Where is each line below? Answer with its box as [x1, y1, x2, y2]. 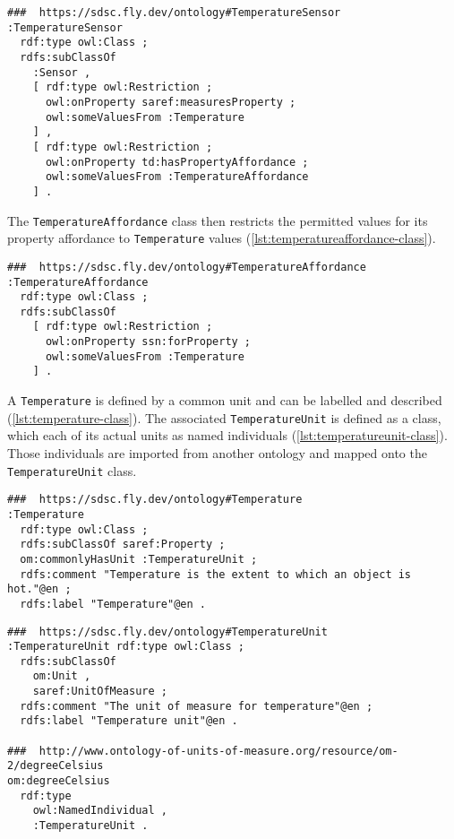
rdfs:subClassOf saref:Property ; [20, 538, 226, 551]
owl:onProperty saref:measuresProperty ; [45, 95, 296, 108]
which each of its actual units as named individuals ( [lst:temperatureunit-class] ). [7, 426, 448, 445]
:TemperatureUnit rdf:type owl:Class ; [7, 640, 244, 653]
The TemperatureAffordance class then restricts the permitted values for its [7, 211, 428, 229]
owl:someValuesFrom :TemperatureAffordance [45, 170, 309, 184]
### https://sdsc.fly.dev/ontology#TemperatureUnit [7, 625, 328, 638]
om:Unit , [32, 670, 91, 683]
